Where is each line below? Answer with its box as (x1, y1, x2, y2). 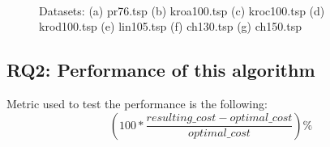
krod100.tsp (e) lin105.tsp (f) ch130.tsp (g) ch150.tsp (39, 18, 302, 35)
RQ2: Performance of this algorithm (6, 57, 315, 82)
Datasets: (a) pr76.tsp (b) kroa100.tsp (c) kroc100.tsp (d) (39, 2, 325, 19)
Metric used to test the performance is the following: (6, 94, 268, 111)
